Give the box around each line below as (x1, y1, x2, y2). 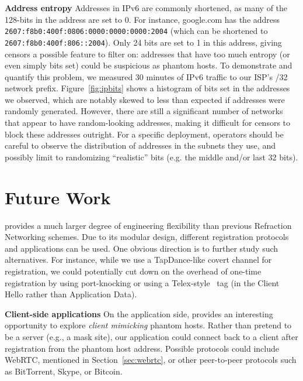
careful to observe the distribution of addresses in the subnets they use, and (5, 139, 276, 152)
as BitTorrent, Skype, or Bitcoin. (5, 365, 123, 377)
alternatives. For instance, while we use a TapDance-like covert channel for (5, 253, 272, 266)
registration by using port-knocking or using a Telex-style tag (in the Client (5, 276, 280, 289)
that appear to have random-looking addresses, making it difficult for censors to (5, 116, 291, 129)
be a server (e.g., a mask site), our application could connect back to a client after (5, 330, 298, 342)
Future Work (5, 185, 111, 209)
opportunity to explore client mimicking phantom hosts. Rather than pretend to (5, 319, 292, 331)
